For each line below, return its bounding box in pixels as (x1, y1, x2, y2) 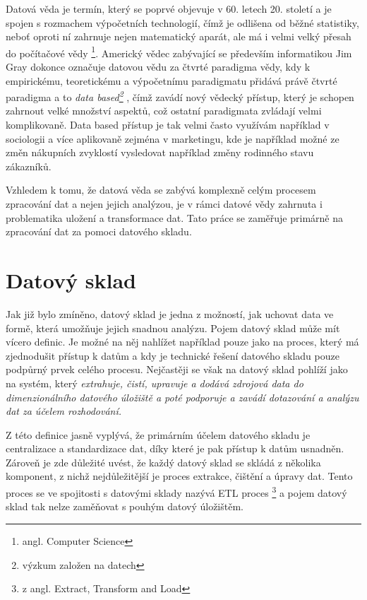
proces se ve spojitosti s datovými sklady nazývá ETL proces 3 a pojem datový (6, 483, 347, 500)
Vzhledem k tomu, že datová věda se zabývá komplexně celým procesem (6, 182, 316, 197)
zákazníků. (6, 158, 52, 173)
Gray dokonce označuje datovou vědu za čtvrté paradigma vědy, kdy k (6, 59, 311, 74)
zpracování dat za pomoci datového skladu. (6, 224, 192, 239)
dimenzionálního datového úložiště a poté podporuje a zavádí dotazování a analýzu (6, 389, 359, 404)
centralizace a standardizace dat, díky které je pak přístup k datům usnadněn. (6, 441, 344, 456)
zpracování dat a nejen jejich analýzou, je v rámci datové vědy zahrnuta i (6, 196, 323, 211)
